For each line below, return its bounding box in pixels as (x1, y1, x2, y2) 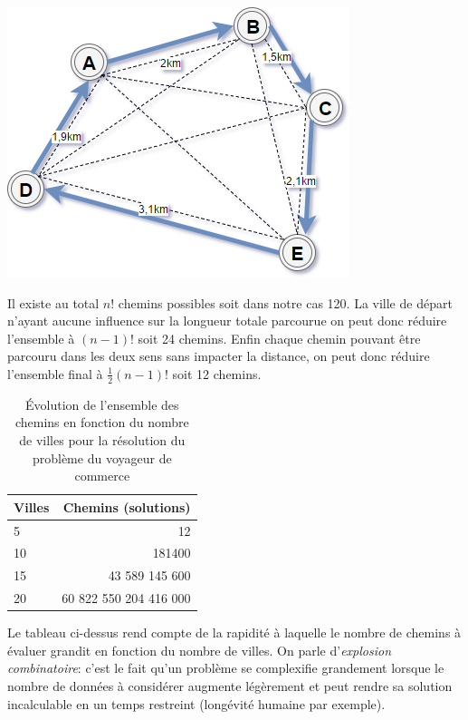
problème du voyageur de (32, 448, 172, 467)
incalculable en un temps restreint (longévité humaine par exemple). (7, 694, 386, 713)
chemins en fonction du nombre (14, 413, 189, 432)
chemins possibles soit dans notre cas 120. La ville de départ (118, 293, 453, 312)
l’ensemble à (7, 328, 75, 347)
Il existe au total (7, 293, 100, 312)
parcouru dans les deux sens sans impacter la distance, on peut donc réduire (7, 346, 430, 365)
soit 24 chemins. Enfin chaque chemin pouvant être (138, 328, 421, 347)
